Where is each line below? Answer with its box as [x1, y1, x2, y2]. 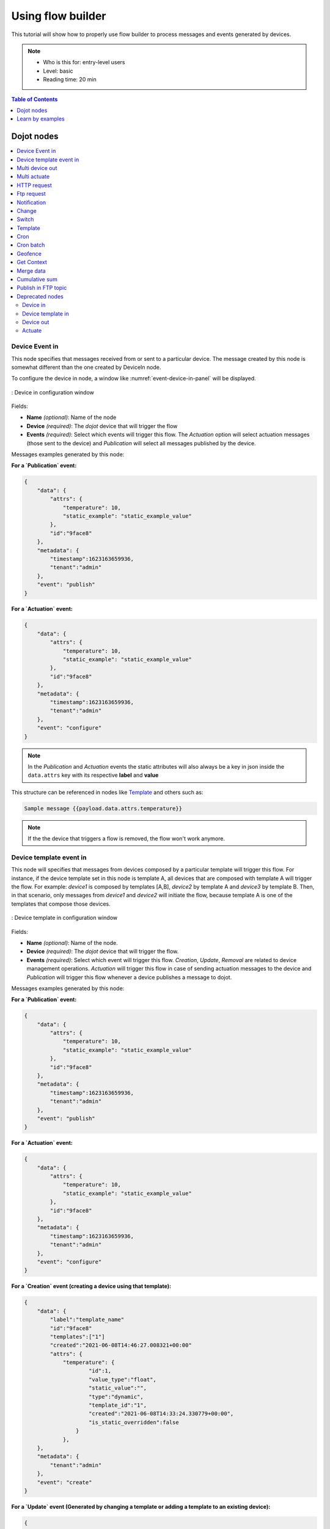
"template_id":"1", [89, 1402, 147, 1409]
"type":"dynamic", [89, 1393, 144, 1400]
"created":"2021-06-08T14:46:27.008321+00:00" [50, 1342, 192, 1349]
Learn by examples [16, 115, 65, 122]
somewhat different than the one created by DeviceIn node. [11, 363, 161, 371]
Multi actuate [16, 173, 50, 180]
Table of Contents [11, 95, 58, 103]
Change [16, 207, 37, 214]
